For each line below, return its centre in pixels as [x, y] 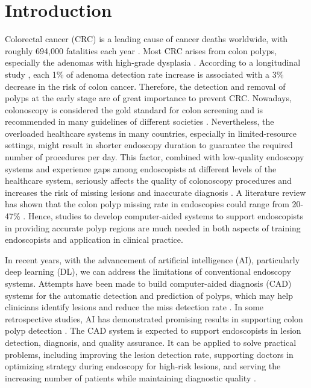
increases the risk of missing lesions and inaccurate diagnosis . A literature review [155, 192]
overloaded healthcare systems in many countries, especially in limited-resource [151, 133]
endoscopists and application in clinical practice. [94, 239]
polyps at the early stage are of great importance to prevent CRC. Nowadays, [148, 98]
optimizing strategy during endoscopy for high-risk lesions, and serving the [143, 366]
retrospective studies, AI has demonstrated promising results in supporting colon [154, 318]
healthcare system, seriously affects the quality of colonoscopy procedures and [148, 180]
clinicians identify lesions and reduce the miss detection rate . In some [134, 307]
